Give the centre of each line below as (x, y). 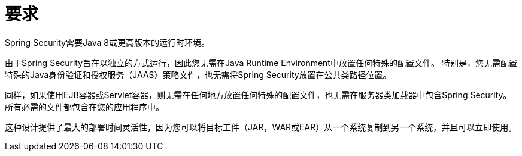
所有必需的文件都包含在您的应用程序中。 (84, 107)
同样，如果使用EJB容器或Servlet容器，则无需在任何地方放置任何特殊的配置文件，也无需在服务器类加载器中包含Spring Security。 (258, 95)
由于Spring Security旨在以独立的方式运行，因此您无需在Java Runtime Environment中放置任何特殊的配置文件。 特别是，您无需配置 (261, 63)
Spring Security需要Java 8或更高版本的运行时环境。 (107, 42)
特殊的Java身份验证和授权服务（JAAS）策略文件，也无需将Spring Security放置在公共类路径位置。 (198, 74)
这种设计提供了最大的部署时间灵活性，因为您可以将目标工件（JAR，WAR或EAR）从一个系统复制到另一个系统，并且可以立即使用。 (261, 127)
